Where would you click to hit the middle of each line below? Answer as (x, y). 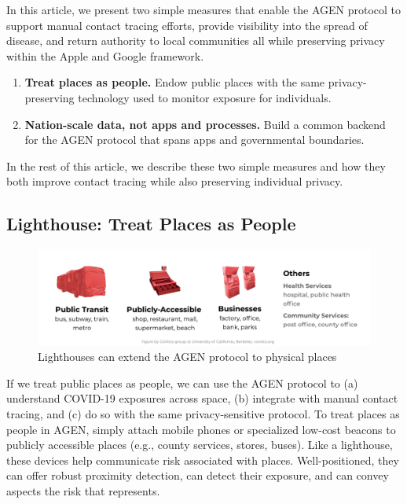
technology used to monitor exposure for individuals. (205, 97)
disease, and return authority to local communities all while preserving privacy (196, 40)
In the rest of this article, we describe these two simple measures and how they (196, 166)
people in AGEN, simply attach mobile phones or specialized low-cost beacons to (201, 429)
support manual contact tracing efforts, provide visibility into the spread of (187, 25)
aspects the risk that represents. (83, 491)
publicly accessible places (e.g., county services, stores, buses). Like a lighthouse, (200, 445)
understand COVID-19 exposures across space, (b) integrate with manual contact (202, 398)
